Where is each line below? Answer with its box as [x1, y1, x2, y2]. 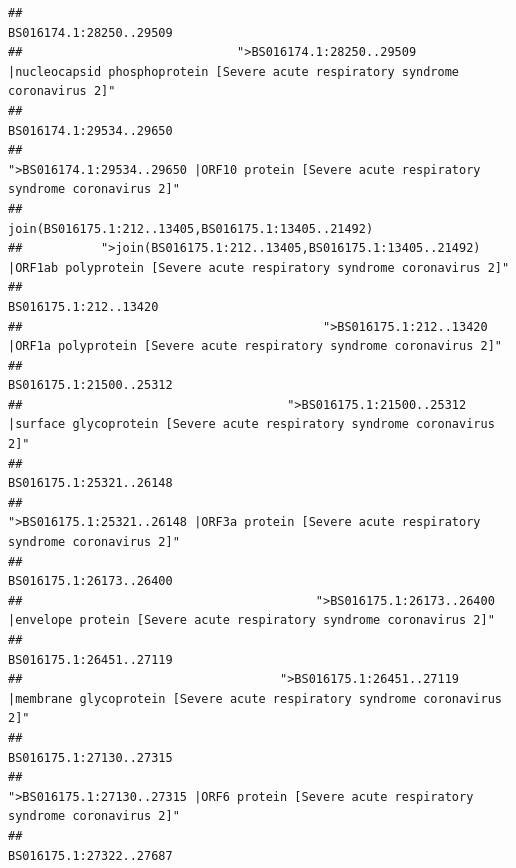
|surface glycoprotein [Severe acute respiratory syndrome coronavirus [8, 417, 495, 432]
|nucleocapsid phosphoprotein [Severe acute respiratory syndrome [8, 64, 460, 79]
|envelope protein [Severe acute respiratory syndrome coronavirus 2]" [8, 613, 495, 628]
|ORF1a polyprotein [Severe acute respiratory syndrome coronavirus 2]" [8, 339, 502, 354]
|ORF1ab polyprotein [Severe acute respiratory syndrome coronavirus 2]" [8, 260, 510, 275]
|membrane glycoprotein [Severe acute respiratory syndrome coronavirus [8, 691, 502, 706]
